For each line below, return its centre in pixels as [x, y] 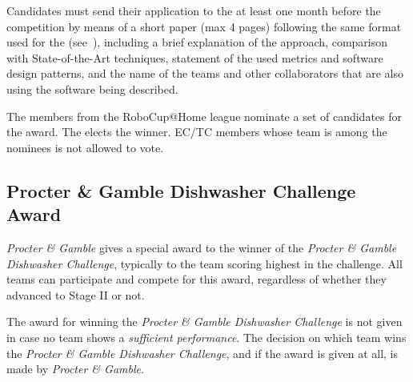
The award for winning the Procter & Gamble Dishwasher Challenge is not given [204, 322]
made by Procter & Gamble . [75, 369]
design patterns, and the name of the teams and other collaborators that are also [205, 73]
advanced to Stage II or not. [76, 294]
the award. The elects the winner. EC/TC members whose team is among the [197, 132]
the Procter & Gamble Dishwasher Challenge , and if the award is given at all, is [202, 353]
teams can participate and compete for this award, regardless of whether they [196, 279]
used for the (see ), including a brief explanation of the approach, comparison [197, 42]
